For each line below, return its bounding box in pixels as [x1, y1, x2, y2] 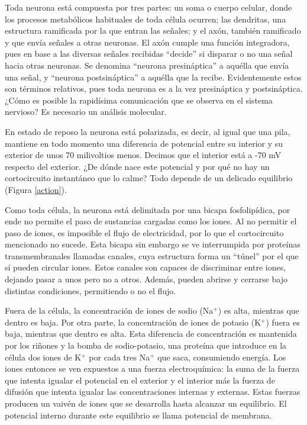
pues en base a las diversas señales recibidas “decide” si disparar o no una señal [5, 47, 293, 60]
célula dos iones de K [5, 350, 82, 363]
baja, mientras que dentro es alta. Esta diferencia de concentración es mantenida [5, 327, 297, 340]
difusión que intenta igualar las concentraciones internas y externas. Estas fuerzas [5, 385, 300, 398]
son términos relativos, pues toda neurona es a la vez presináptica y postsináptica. [5, 82, 303, 95]
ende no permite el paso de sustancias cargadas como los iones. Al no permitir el [5, 215, 297, 227]
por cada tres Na [89, 350, 150, 363]
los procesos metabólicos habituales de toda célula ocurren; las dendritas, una [5, 12, 286, 25]
